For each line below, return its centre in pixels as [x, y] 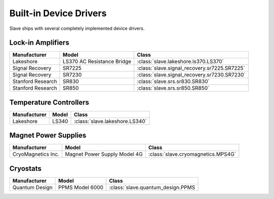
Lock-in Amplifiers [39, 43]
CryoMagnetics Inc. [36, 154]
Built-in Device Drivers [58, 13]
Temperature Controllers [49, 102]
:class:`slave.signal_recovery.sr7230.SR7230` [191, 75]
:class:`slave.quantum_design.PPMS [152, 187]
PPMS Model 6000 [81, 187]
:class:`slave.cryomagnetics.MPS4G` [192, 154]
